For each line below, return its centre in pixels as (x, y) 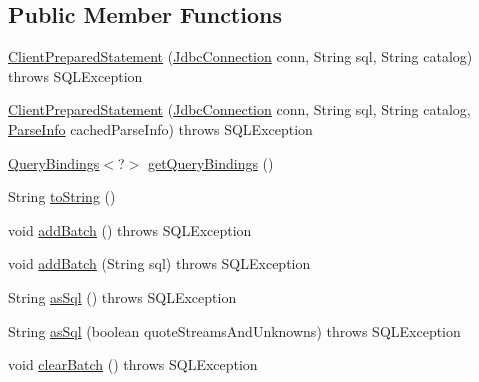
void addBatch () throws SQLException (130, 229)
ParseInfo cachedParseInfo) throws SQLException (160, 128)
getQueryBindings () (210, 162)
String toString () (62, 196)
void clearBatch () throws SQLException (133, 364)
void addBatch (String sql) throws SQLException (159, 263)
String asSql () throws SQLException (122, 296)
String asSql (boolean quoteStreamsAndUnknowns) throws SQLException (234, 330)
